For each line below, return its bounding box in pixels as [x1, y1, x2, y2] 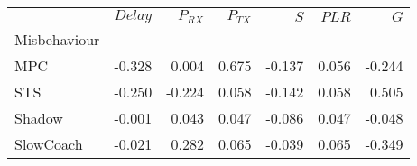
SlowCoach [14, 134, 83, 154]
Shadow [14, 107, 63, 128]
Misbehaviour [14, 29, 100, 50]
